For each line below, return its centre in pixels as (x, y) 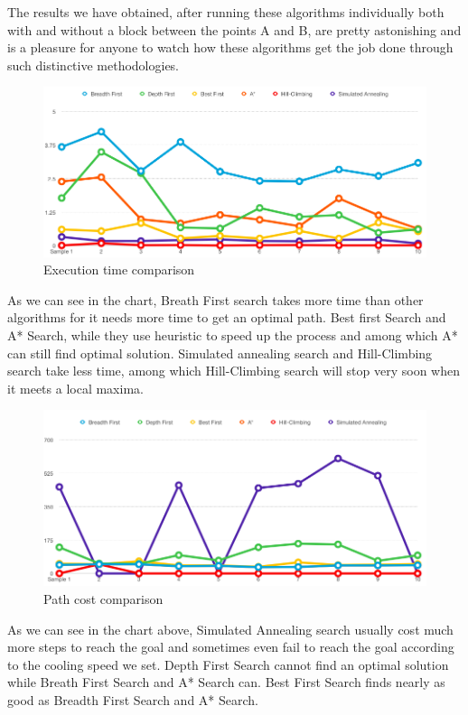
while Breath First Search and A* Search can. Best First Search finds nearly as (226, 682)
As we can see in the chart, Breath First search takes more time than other (215, 299)
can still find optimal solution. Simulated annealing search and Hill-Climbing (220, 353)
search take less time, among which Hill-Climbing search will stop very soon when (234, 371)
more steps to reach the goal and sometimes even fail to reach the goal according (231, 647)
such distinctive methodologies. (94, 65)
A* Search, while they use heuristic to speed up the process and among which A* (233, 334)
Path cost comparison (103, 599)
